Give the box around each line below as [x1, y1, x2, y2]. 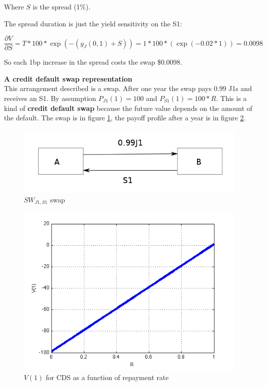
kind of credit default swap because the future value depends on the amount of [4, 102, 253, 113]
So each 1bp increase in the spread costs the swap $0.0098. [4, 57, 182, 67]
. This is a [216, 93, 247, 103]
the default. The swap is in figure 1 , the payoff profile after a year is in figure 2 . [4, 112, 246, 123]
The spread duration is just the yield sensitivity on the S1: [4, 18, 182, 28]
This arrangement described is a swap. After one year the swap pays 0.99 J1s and [4, 83, 252, 94]
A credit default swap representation [4, 73, 133, 84]
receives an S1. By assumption [4, 93, 96, 103]
